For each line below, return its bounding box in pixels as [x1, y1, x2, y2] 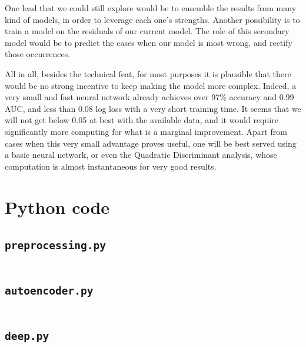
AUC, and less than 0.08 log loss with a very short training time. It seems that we [5, 102, 301, 114]
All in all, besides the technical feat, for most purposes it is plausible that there [5, 67, 291, 80]
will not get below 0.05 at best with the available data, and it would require [5, 114, 278, 126]
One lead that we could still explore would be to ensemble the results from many [5, 2, 297, 14]
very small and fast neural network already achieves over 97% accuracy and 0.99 [5, 91, 294, 103]
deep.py [5, 329, 49, 342]
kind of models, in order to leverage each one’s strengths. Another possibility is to [5, 13, 300, 25]
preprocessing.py [5, 239, 106, 252]
